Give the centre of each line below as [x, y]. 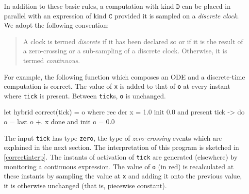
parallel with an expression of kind [55, 15]
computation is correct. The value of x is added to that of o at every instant [117, 86]
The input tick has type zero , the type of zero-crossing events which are [113, 137]
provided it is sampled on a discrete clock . [177, 15]
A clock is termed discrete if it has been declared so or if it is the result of [133, 41]
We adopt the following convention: [57, 25]
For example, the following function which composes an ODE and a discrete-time [124, 76]
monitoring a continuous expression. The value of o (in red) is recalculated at [119, 166]
